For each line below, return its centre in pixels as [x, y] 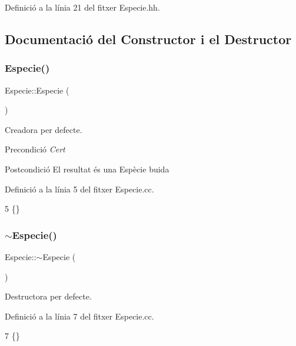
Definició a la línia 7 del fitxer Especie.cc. [79, 316]
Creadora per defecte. [44, 129]
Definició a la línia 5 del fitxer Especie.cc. [79, 189]
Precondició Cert [35, 149]
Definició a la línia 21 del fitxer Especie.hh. [82, 7]
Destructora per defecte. [48, 296]
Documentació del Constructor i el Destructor [148, 39]
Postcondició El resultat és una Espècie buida [87, 169]
